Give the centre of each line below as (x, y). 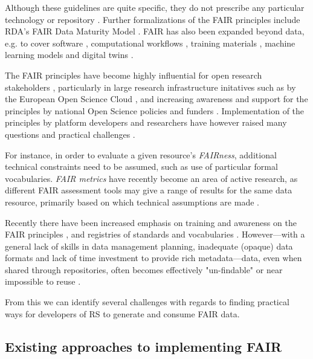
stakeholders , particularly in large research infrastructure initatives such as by (150, 87)
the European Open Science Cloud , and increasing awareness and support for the (156, 99)
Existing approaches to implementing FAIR (144, 346)
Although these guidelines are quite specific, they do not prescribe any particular (155, 7)
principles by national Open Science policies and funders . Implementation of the (155, 110)
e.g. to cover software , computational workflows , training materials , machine (150, 43)
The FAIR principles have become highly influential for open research (134, 75)
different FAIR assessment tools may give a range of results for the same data (149, 190)
